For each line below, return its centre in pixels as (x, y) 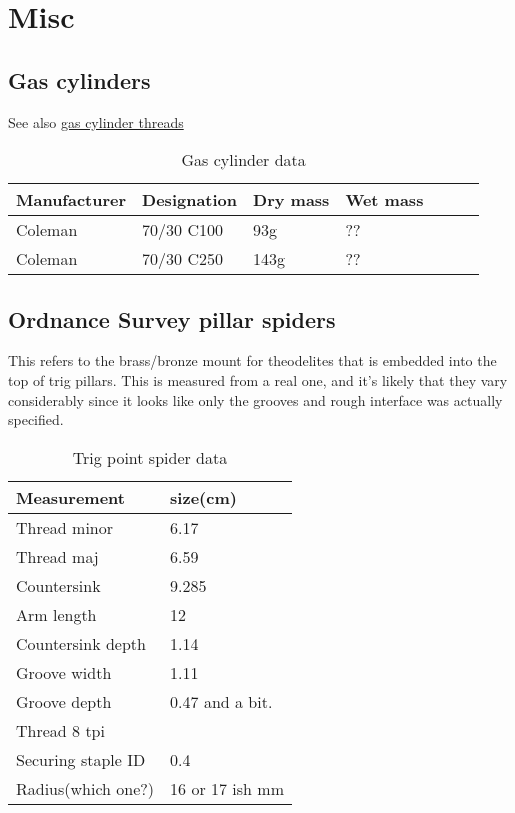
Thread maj (57, 556)
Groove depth (64, 701)
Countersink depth (81, 643)
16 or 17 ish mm (227, 788)
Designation (190, 200)
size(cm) (203, 497)
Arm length (56, 614)
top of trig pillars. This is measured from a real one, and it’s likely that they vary (258, 379)
